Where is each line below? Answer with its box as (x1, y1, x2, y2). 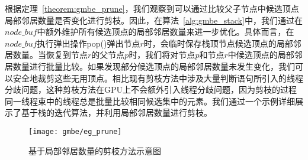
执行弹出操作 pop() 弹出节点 (37, 37, 140, 49)
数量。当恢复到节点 (12, 48, 88, 61)
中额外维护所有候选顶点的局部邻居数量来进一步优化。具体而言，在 (37, 25, 294, 38)
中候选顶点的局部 (227, 48, 294, 61)
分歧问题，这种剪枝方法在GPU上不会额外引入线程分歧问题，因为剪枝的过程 (5, 83, 297, 96)
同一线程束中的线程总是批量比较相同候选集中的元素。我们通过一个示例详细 (5, 94, 295, 107)
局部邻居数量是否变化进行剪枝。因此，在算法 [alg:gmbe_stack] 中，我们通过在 (5, 14, 303, 26)
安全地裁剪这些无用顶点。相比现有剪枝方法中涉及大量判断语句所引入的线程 (12, 71, 303, 84)
